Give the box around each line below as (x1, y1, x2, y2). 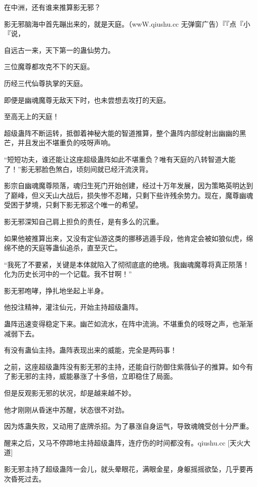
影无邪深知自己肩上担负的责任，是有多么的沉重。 (4, 216, 163, 226)
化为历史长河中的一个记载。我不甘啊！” (4, 269, 132, 279)
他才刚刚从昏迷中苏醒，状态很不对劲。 (4, 404, 128, 414)
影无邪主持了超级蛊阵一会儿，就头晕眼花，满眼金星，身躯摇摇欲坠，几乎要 (4, 464, 246, 474)
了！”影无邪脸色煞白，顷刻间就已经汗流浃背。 (4, 163, 153, 174)
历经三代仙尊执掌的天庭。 (4, 78, 87, 88)
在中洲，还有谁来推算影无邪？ (4, 2, 101, 12)
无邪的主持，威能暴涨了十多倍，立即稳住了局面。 (17, 371, 177, 381)
